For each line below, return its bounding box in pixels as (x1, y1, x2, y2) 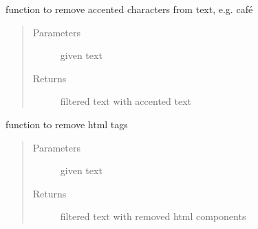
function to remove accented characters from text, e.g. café (6, 2, 253, 16)
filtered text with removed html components (60, 209, 246, 224)
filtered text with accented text (60, 94, 191, 108)
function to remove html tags (6, 117, 128, 131)
